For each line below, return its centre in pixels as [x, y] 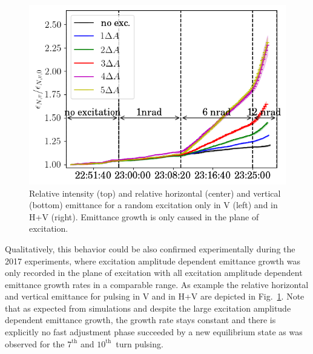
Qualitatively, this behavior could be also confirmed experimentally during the [150, 248]
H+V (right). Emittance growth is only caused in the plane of [144, 216]
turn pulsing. [140, 343]
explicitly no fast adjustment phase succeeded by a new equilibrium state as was [154, 332]
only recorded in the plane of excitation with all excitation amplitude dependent [154, 273]
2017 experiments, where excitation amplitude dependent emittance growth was [153, 261]
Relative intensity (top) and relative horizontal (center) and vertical [155, 193]
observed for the [35, 343]
